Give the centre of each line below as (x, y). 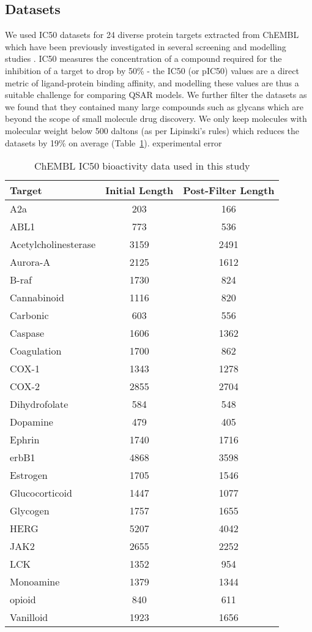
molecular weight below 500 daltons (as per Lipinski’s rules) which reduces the (152, 130)
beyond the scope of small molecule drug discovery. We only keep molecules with (156, 118)
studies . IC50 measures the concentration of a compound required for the (143, 58)
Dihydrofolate (39, 404)
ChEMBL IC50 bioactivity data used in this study (142, 166)
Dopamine (32, 422)
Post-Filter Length (229, 190)
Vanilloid (29, 617)
